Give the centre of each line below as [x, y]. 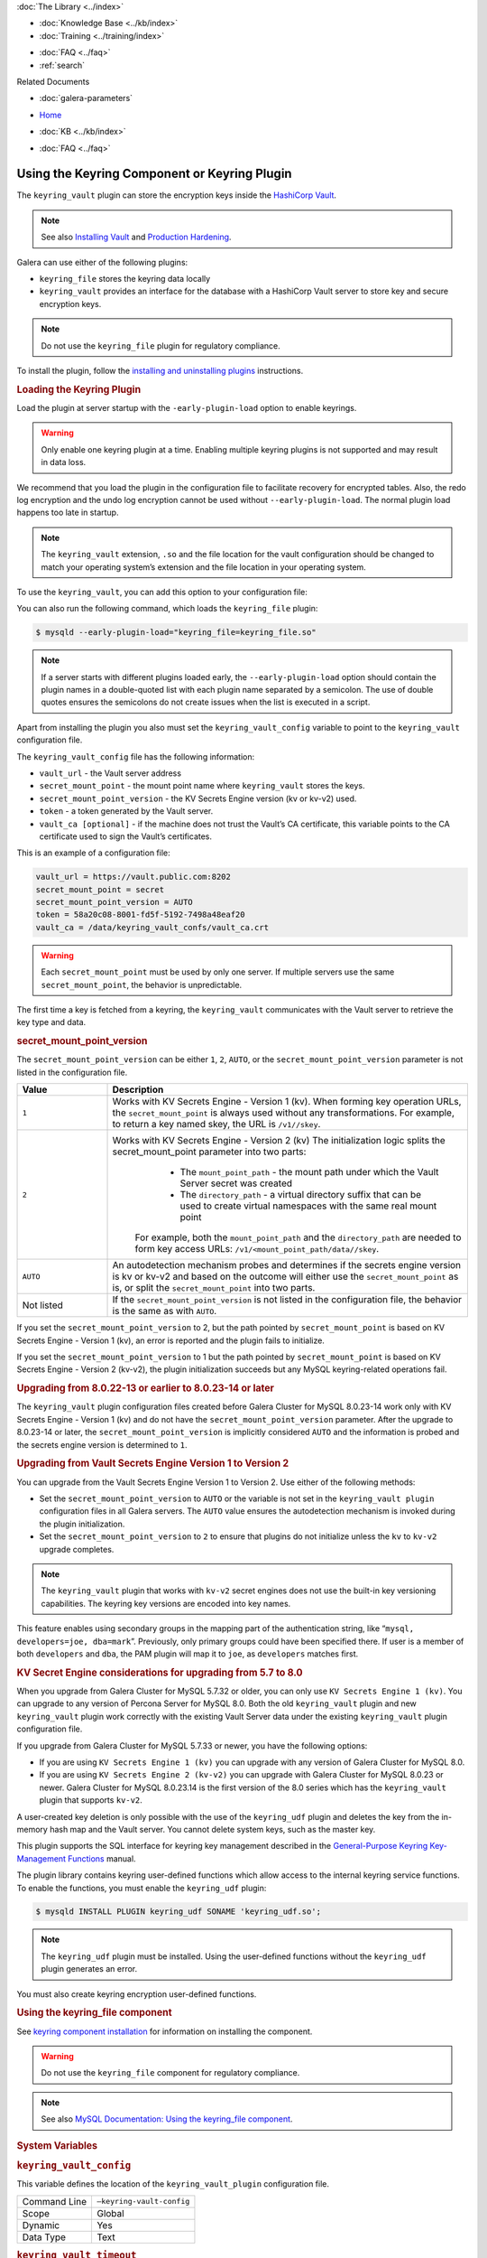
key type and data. [51, 1022]
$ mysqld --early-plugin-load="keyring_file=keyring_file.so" [176, 633]
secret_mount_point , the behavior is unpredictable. [142, 984]
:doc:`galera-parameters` [86, 98]
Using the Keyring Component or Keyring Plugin [154, 174]
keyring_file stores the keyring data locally [125, 278]
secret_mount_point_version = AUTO [114, 902]
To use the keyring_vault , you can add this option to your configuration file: [162, 592]
